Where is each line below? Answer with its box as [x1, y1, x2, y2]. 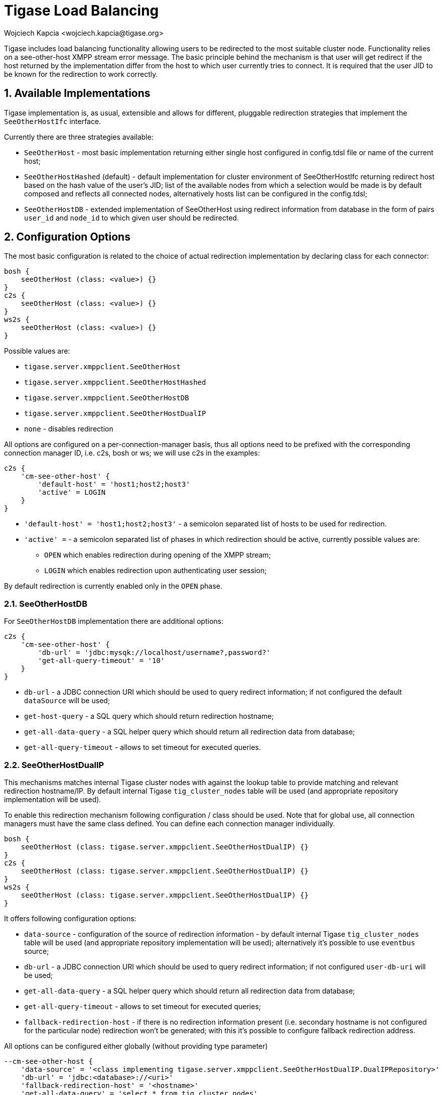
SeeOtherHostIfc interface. [4, 117, 101, 126]
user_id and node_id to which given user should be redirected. [24, 213, 239, 222]
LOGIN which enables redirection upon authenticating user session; [44, 566, 267, 575]
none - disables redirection [24, 424, 113, 433]
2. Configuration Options [4, 231, 130, 244]
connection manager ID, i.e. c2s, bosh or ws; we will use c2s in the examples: [4, 449, 260, 458]
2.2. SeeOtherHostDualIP [4, 759, 104, 770]
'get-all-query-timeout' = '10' [38, 656, 165, 665]
